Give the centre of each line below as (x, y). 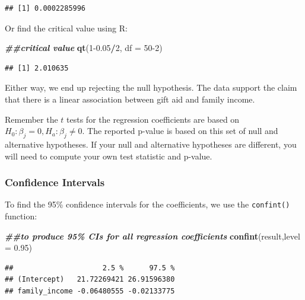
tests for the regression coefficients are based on (153, 119)
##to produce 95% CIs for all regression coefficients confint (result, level (152, 236)
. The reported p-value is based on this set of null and (180, 131)
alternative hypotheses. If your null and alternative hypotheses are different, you (151, 144)
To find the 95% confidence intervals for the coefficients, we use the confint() (147, 204)
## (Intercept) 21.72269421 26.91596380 (90, 280)
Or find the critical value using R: (66, 28)
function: (21, 216)
